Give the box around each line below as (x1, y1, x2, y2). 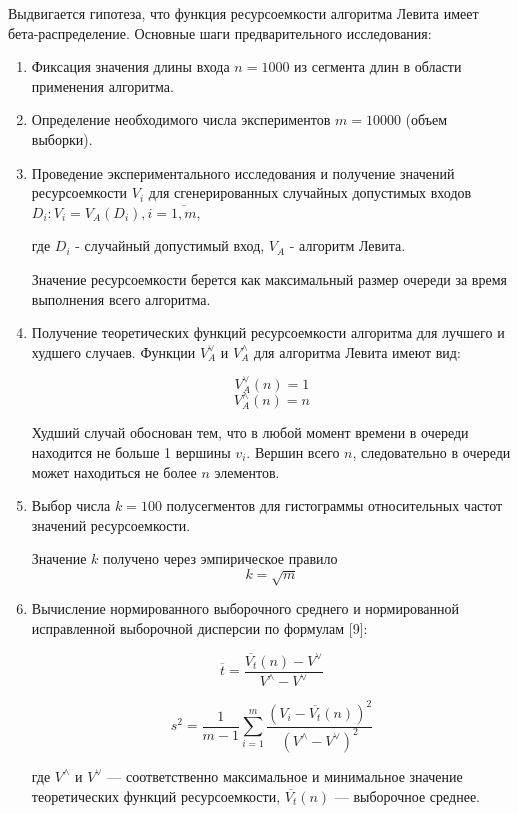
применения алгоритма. (31, 75, 174, 96)
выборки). (31, 128, 93, 149)
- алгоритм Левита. (289, 235, 406, 256)
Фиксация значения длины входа (31, 56, 230, 77)
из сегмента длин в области (294, 56, 462, 77)
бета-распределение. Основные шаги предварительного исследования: (8, 22, 432, 43)
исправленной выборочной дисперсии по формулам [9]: (31, 617, 368, 638)
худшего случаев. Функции (31, 341, 196, 362)
